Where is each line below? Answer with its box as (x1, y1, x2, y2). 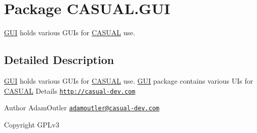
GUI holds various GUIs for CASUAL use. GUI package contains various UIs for (4, 75, 253, 86)
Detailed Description (4, 52, 114, 68)
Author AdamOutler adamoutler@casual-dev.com (4, 102, 160, 113)
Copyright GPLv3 (4, 119, 59, 129)
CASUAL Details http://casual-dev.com (4, 85, 136, 96)
